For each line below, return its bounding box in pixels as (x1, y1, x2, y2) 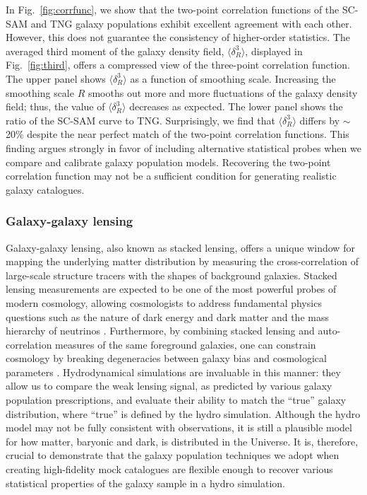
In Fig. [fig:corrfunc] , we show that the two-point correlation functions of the (6, 2, 339, 16)
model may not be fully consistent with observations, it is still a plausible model (6, 420, 352, 435)
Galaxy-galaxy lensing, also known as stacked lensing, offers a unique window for (6, 240, 355, 255)
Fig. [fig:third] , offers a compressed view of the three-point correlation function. (6, 57, 350, 72)
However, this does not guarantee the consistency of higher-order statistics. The (6, 30, 350, 45)
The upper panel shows (6, 71, 106, 86)
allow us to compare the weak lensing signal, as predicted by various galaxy (6, 378, 332, 393)
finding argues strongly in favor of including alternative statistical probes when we (6, 140, 361, 155)
